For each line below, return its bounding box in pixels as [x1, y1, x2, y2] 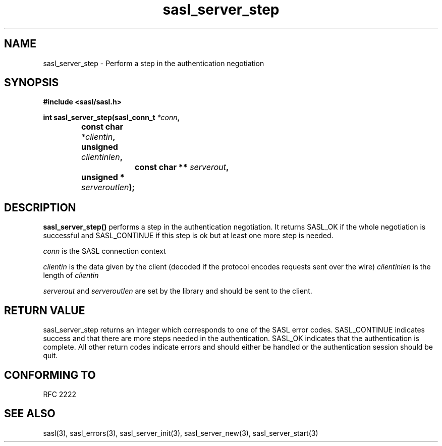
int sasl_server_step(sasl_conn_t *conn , [43, 113, 180, 122]
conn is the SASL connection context [43, 247, 166, 256]
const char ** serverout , [134, 162, 229, 173]
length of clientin [43, 271, 99, 280]
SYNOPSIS [4, 76, 59, 89]
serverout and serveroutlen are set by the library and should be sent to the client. [43, 287, 312, 296]
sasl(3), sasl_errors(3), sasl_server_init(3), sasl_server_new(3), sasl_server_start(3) [43, 428, 318, 437]
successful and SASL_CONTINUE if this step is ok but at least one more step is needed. [43, 231, 334, 240]
